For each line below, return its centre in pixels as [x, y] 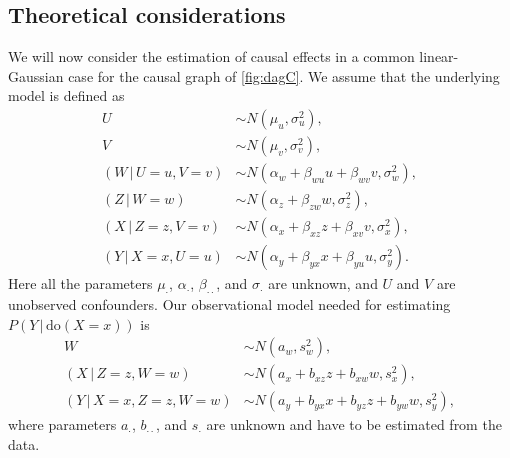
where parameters [62, 424]
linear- [439, 56]
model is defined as [66, 95]
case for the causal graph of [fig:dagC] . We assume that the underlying [284, 75]
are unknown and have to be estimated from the [354, 424]
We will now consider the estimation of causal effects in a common [211, 56]
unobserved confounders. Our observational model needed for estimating [229, 303]
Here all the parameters [80, 283]
